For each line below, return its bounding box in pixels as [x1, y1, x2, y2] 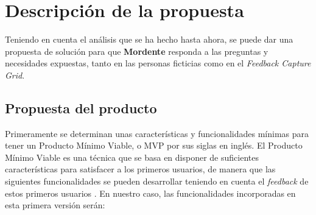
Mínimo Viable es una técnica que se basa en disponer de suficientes [5, 150, 259, 163]
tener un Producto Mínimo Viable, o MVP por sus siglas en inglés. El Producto [5, 139, 303, 152]
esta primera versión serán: [5, 199, 105, 211]
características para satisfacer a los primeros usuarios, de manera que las [5, 163, 276, 175]
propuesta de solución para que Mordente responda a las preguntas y [5, 44, 269, 57]
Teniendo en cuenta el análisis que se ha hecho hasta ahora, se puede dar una [5, 33, 293, 46]
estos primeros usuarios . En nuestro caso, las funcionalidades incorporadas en [5, 186, 296, 199]
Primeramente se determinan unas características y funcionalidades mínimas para [5, 127, 309, 139]
